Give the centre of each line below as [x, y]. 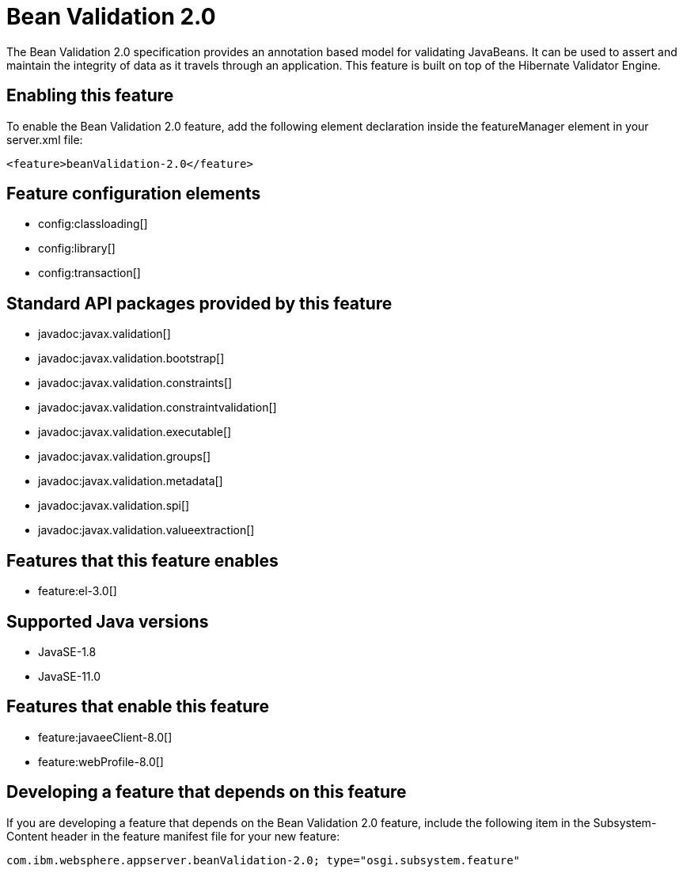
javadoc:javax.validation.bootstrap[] [131, 359]
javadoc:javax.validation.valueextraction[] [146, 530]
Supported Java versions [108, 621]
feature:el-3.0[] [78, 591]
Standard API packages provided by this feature [199, 303]
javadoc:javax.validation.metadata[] [131, 481]
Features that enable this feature [138, 707]
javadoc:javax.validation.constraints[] [135, 383]
